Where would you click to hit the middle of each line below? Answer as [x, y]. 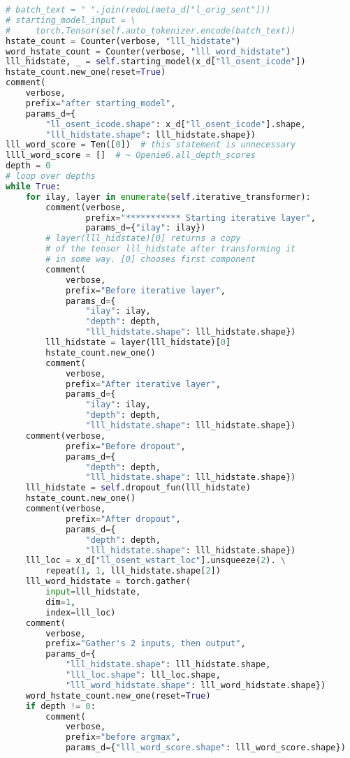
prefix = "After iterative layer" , [143, 384]
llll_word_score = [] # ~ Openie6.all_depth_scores [131, 155]
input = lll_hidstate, [93, 592]
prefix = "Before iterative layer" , [146, 290]
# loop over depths [51, 176]
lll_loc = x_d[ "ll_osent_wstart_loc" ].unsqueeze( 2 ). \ [155, 561]
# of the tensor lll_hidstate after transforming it [171, 249]
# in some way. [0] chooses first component [151, 259]
